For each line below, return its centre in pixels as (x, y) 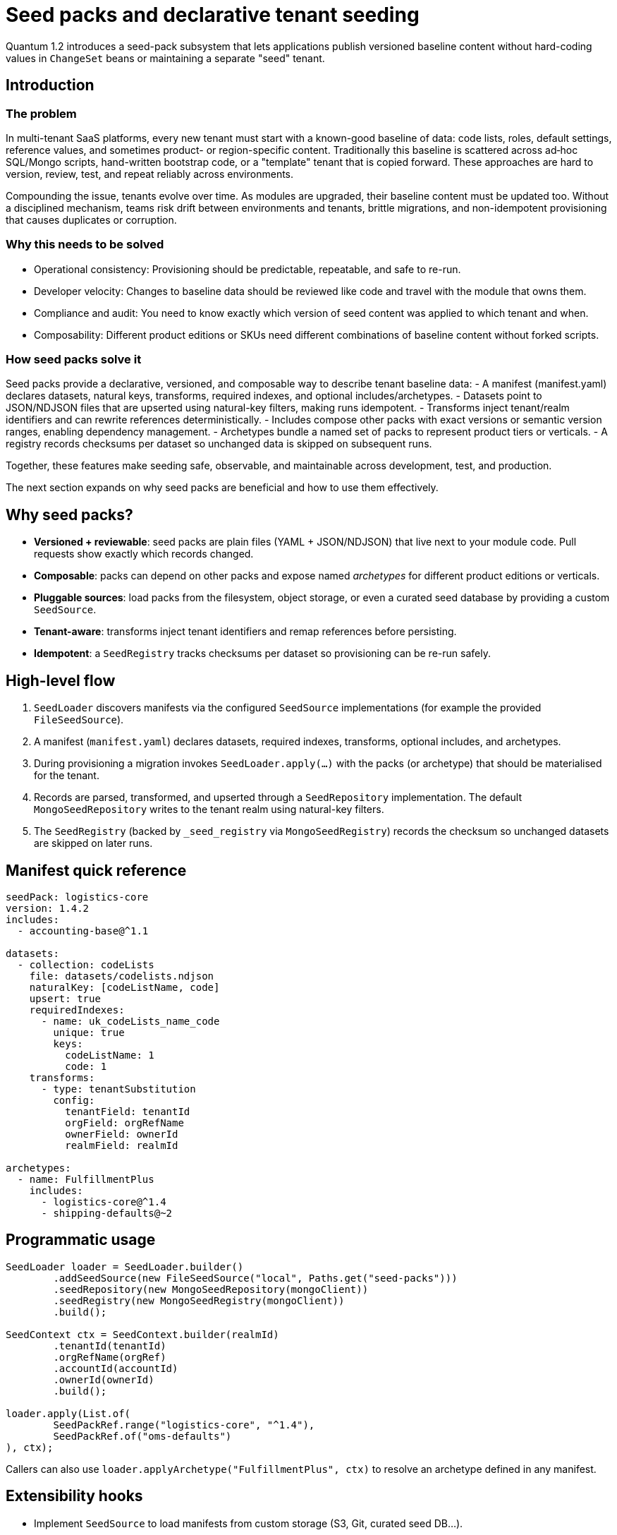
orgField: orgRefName (124, 1123)
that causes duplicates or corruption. (91, 219)
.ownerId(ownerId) (104, 1379)
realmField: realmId (122, 1145)
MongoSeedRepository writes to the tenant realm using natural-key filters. (209, 809)
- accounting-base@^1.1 (83, 931)
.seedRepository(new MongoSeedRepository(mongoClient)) (211, 1289)
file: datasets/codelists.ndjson (122, 976)
